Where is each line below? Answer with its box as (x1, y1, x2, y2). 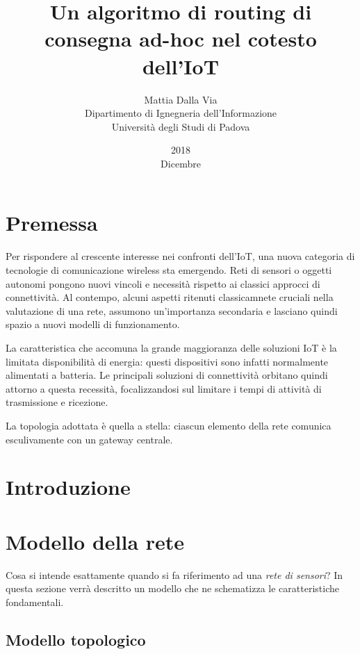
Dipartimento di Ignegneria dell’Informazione (84, 106, 277, 120)
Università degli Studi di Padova (111, 119, 250, 133)
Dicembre (161, 156, 201, 170)
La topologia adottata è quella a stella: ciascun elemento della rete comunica (6, 418, 332, 432)
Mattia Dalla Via (144, 92, 218, 106)
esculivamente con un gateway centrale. (6, 432, 173, 446)
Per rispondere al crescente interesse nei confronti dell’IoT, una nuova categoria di (6, 249, 355, 263)
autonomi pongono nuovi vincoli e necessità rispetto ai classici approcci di (6, 276, 320, 291)
